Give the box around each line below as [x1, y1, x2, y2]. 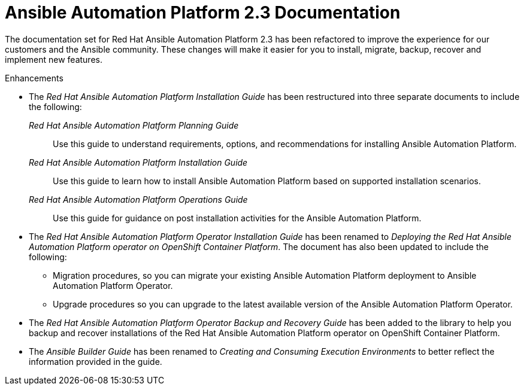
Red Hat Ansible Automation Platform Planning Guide [29, 120, 239, 130]
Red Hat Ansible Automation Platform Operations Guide [29, 194, 248, 205]
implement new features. [5, 54, 102, 65]
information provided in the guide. [29, 356, 162, 367]
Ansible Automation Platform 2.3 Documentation [5, 2, 401, 23]
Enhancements [5, 72, 63, 83]
